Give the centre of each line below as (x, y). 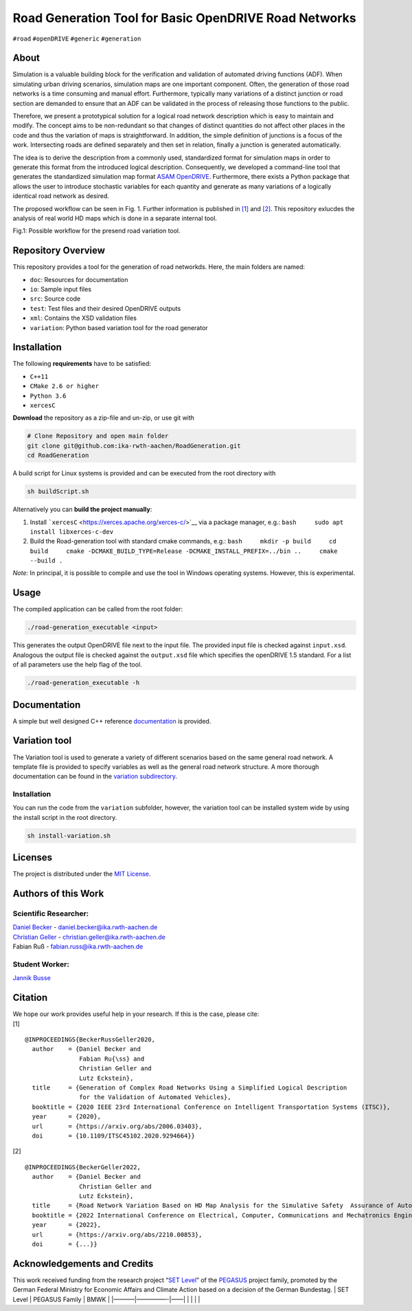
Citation (30, 998)
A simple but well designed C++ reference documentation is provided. (112, 721)
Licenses (33, 857)
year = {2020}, (67, 1117)
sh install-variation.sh (69, 835)
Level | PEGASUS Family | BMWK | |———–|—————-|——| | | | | (106, 1299)
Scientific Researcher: (51, 913)
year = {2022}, (67, 1225)
